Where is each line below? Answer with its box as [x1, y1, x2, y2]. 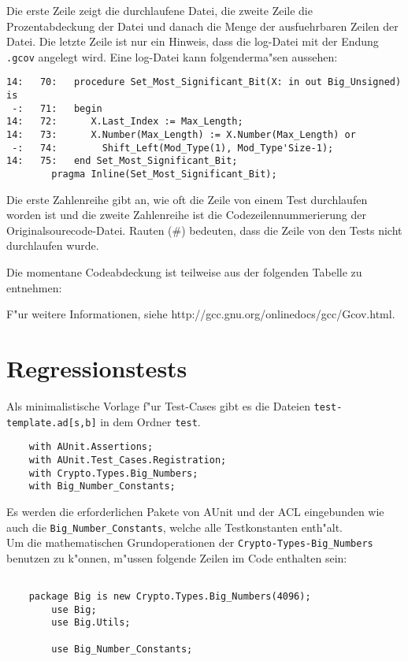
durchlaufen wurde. [6, 237, 99, 254]
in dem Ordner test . [100, 413, 201, 429]
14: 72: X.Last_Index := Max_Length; [6, 116, 243, 128]
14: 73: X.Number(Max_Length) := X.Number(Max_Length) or [6, 129, 356, 141]
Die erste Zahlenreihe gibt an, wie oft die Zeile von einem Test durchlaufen [6, 191, 368, 207]
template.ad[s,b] [6, 417, 97, 429]
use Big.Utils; [51, 617, 131, 629]
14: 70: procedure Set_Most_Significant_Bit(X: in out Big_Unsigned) [6, 76, 402, 88]
